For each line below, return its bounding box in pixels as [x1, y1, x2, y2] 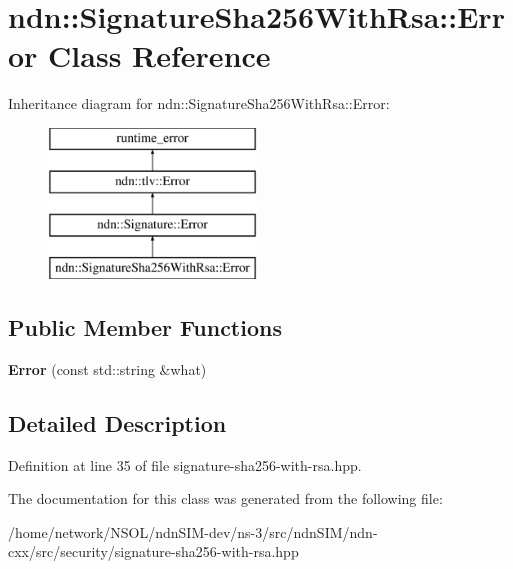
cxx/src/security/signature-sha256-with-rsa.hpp [8, 541, 299, 562]
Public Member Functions [8, 312, 282, 343]
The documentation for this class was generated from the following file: [8, 488, 443, 509]
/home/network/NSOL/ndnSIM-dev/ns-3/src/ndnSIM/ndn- [8, 521, 378, 542]
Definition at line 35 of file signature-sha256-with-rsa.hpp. [8, 454, 362, 475]
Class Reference [48, 35, 271, 76]
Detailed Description [8, 407, 227, 438]
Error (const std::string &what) [8, 358, 207, 379]
